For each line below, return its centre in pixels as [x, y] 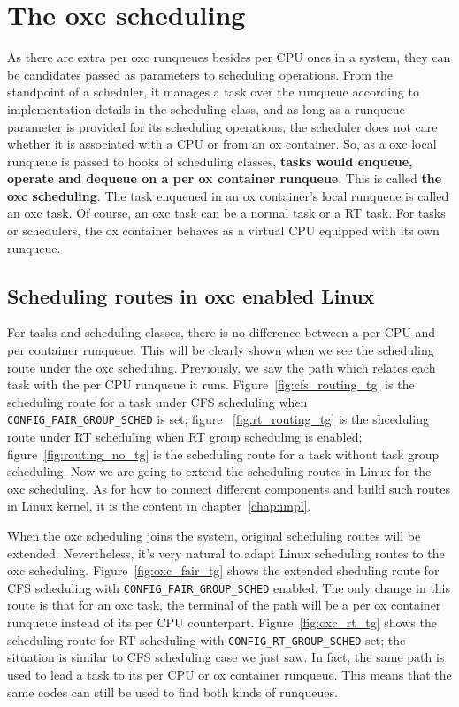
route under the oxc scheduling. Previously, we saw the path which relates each [222, 367]
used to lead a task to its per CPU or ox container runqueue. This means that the [229, 674]
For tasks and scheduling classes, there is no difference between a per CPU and [222, 332]
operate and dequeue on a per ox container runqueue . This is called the [225, 178]
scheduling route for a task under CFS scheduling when [157, 401]
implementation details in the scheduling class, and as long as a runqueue [206, 108]
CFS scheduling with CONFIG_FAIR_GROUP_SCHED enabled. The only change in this [229, 587]
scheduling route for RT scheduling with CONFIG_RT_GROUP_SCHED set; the [207, 639]
